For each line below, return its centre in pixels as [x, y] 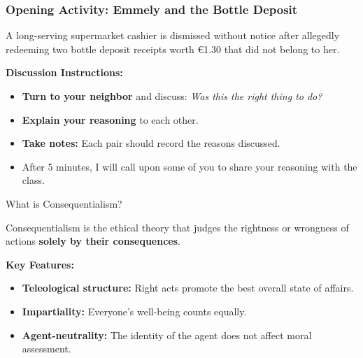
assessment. [47, 349]
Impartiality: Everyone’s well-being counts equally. [134, 311]
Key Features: [40, 264]
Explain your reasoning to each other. [110, 119]
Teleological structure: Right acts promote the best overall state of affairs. [188, 288]
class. [33, 180]
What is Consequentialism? [64, 203]
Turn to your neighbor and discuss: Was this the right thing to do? [172, 96]
